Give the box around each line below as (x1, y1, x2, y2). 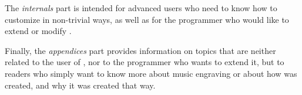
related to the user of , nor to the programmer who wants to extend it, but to (5, 56, 284, 68)
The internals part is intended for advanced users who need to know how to (5, 2, 277, 13)
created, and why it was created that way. (5, 79, 156, 91)
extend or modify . (5, 25, 72, 37)
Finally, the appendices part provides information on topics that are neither (5, 44, 276, 56)
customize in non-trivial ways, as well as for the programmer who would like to (5, 13, 289, 25)
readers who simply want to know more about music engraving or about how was (5, 67, 297, 79)
